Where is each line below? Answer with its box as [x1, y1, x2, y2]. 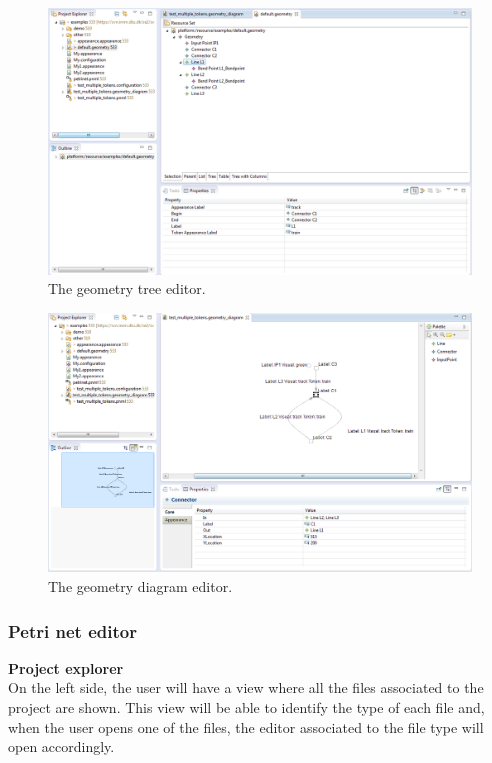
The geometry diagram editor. [48, 576, 233, 597]
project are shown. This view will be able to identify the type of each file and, [8, 697, 485, 718]
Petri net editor [8, 618, 137, 643]
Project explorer [8, 657, 124, 678]
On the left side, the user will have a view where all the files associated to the [8, 677, 484, 698]
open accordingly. [8, 736, 115, 757]
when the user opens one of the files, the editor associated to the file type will [8, 716, 484, 737]
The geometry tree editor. [48, 278, 206, 299]
